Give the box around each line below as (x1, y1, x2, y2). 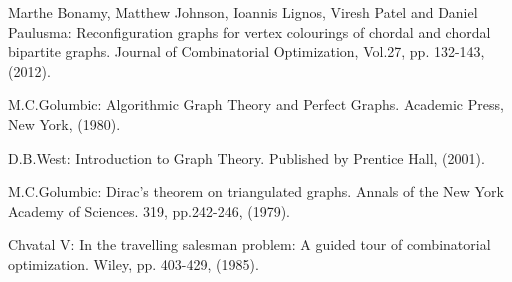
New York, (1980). (8, 113, 121, 134)
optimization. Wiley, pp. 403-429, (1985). (8, 253, 259, 274)
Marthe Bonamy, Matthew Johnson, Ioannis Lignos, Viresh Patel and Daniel (8, 2, 478, 22)
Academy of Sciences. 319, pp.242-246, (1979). (8, 200, 291, 221)
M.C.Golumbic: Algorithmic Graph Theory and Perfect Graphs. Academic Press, (8, 94, 504, 115)
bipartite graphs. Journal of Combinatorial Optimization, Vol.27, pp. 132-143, (8, 41, 485, 62)
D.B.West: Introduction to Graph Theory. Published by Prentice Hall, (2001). (8, 147, 485, 168)
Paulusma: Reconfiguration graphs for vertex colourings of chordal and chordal (8, 21, 491, 42)
